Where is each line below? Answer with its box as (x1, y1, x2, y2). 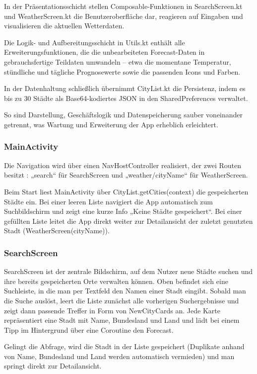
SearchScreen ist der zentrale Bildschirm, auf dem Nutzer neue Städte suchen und (4, 266, 253, 277)
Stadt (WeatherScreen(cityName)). (4, 225, 110, 236)
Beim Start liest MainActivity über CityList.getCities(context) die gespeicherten (4, 186, 249, 196)
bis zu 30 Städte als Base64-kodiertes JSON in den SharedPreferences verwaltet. (4, 93, 248, 103)
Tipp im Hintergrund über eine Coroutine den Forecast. (4, 324, 174, 335)
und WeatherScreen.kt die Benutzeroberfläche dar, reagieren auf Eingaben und (4, 10, 243, 21)
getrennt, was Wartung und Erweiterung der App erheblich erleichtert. (4, 119, 218, 129)
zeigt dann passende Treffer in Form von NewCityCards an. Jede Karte (4, 305, 220, 315)
